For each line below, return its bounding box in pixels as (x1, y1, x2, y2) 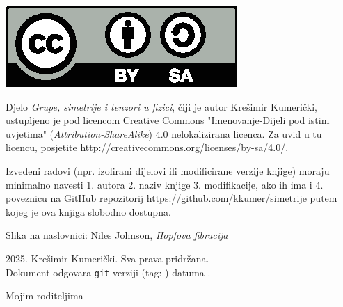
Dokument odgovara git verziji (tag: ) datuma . (6, 265, 211, 279)
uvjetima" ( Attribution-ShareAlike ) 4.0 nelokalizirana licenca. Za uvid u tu (6, 126, 322, 141)
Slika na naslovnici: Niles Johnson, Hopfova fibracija (6, 228, 228, 242)
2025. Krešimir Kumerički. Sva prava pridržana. (6, 251, 209, 265)
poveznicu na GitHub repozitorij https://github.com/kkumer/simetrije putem (6, 191, 337, 205)
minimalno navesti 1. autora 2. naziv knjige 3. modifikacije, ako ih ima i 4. (6, 177, 324, 191)
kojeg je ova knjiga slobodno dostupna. (6, 204, 171, 219)
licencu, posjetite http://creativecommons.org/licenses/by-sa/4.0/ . (6, 140, 289, 155)
